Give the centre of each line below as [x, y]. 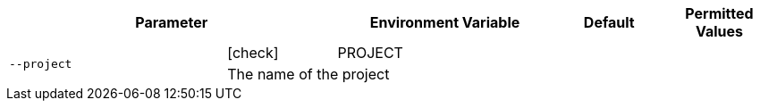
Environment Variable [445, 22]
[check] [253, 53]
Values [719, 31]
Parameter [172, 22]
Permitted [719, 13]
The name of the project [308, 74]
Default [609, 22]
